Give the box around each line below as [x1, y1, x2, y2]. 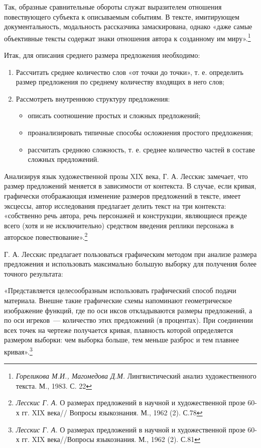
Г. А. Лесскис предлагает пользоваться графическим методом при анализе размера [4, 248, 257, 259]
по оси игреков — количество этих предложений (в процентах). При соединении [4, 315, 253, 325]
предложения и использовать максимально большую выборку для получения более [4, 258, 257, 269]
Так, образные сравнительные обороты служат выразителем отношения [4, 2, 222, 12]
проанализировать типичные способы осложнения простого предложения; [28, 127, 253, 137]
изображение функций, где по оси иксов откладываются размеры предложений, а [4, 305, 252, 315]
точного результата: [4, 268, 63, 279]
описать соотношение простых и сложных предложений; [28, 110, 201, 121]
